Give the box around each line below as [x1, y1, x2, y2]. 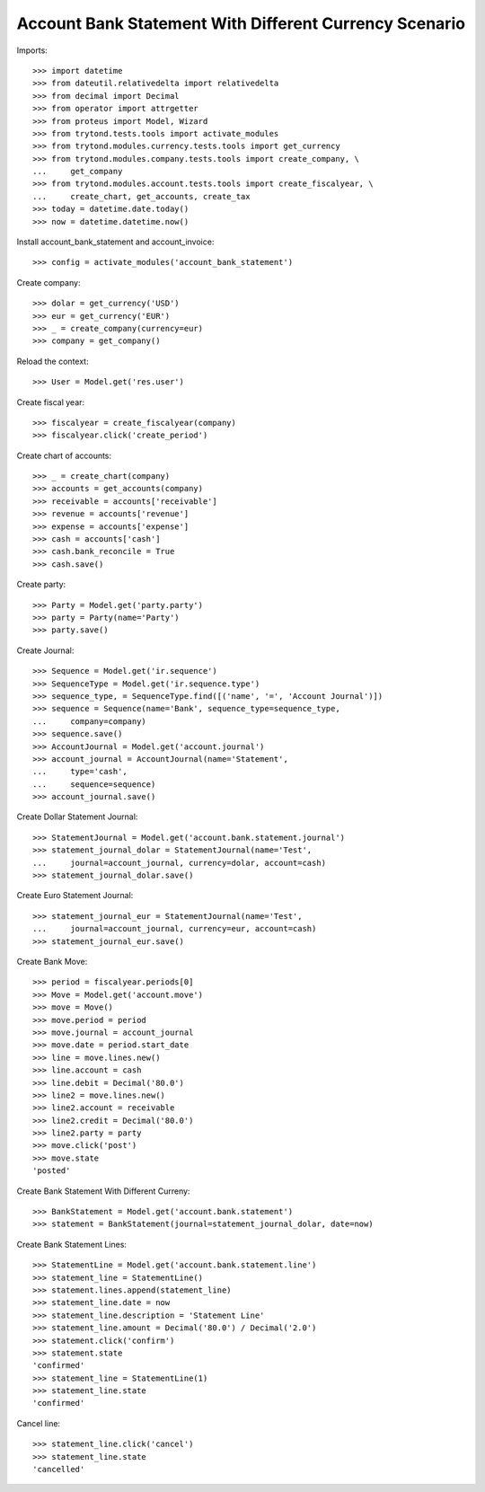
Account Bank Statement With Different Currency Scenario [16, 13, 466, 33]
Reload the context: [16, 356, 89, 366]
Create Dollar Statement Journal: [16, 811, 138, 822]
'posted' [32, 1166, 71, 1176]
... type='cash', [32, 766, 128, 777]
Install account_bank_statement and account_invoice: [16, 236, 215, 247]
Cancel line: [16, 1417, 61, 1428]
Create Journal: [16, 645, 75, 656]
